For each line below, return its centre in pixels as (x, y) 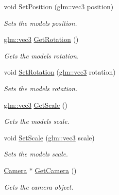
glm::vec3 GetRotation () (41, 39)
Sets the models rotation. (41, 88)
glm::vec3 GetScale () (36, 105)
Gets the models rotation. (42, 55)
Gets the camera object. (39, 186)
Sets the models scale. (36, 154)
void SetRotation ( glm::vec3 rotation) (60, 72)
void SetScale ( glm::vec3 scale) (49, 137)
